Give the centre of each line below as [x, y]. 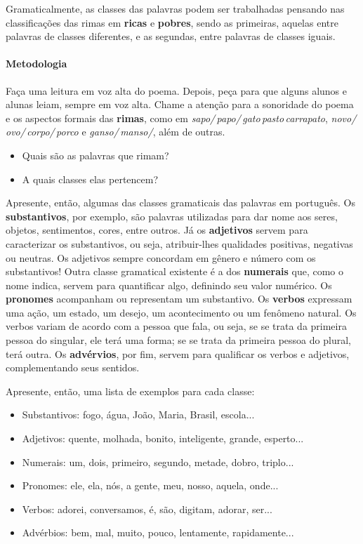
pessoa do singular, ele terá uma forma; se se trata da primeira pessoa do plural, [178, 340]
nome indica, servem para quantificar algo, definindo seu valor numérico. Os [169, 285]
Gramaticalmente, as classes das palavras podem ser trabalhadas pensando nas [175, 8]
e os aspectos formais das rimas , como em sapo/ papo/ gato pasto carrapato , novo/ [181, 118]
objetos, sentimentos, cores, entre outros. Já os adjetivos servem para [157, 230]
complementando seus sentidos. [73, 367]
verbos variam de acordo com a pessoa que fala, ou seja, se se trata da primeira [176, 326]
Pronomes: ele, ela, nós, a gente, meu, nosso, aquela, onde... [150, 485]
